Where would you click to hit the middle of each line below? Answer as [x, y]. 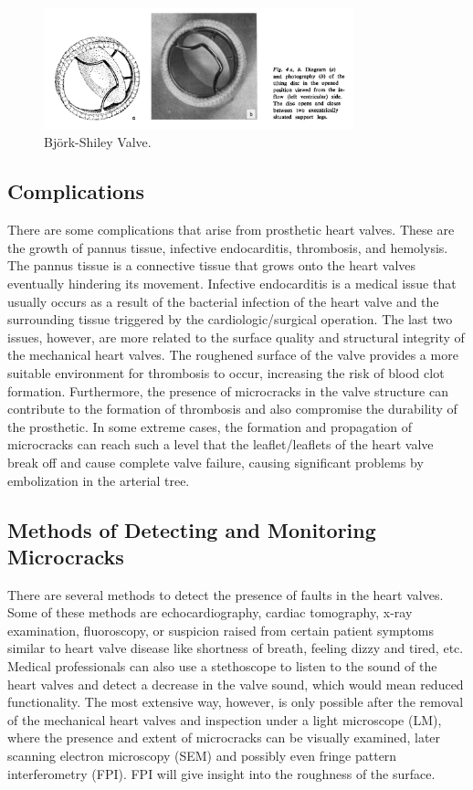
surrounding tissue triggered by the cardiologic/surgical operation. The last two [230, 319]
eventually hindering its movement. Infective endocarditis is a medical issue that [232, 283]
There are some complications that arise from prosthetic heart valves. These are [231, 230]
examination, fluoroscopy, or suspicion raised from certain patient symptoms [221, 630]
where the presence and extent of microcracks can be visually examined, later [224, 737]
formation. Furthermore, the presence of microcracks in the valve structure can [228, 390]
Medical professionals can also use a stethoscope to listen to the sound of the [222, 666]
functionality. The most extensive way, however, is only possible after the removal [236, 702]
